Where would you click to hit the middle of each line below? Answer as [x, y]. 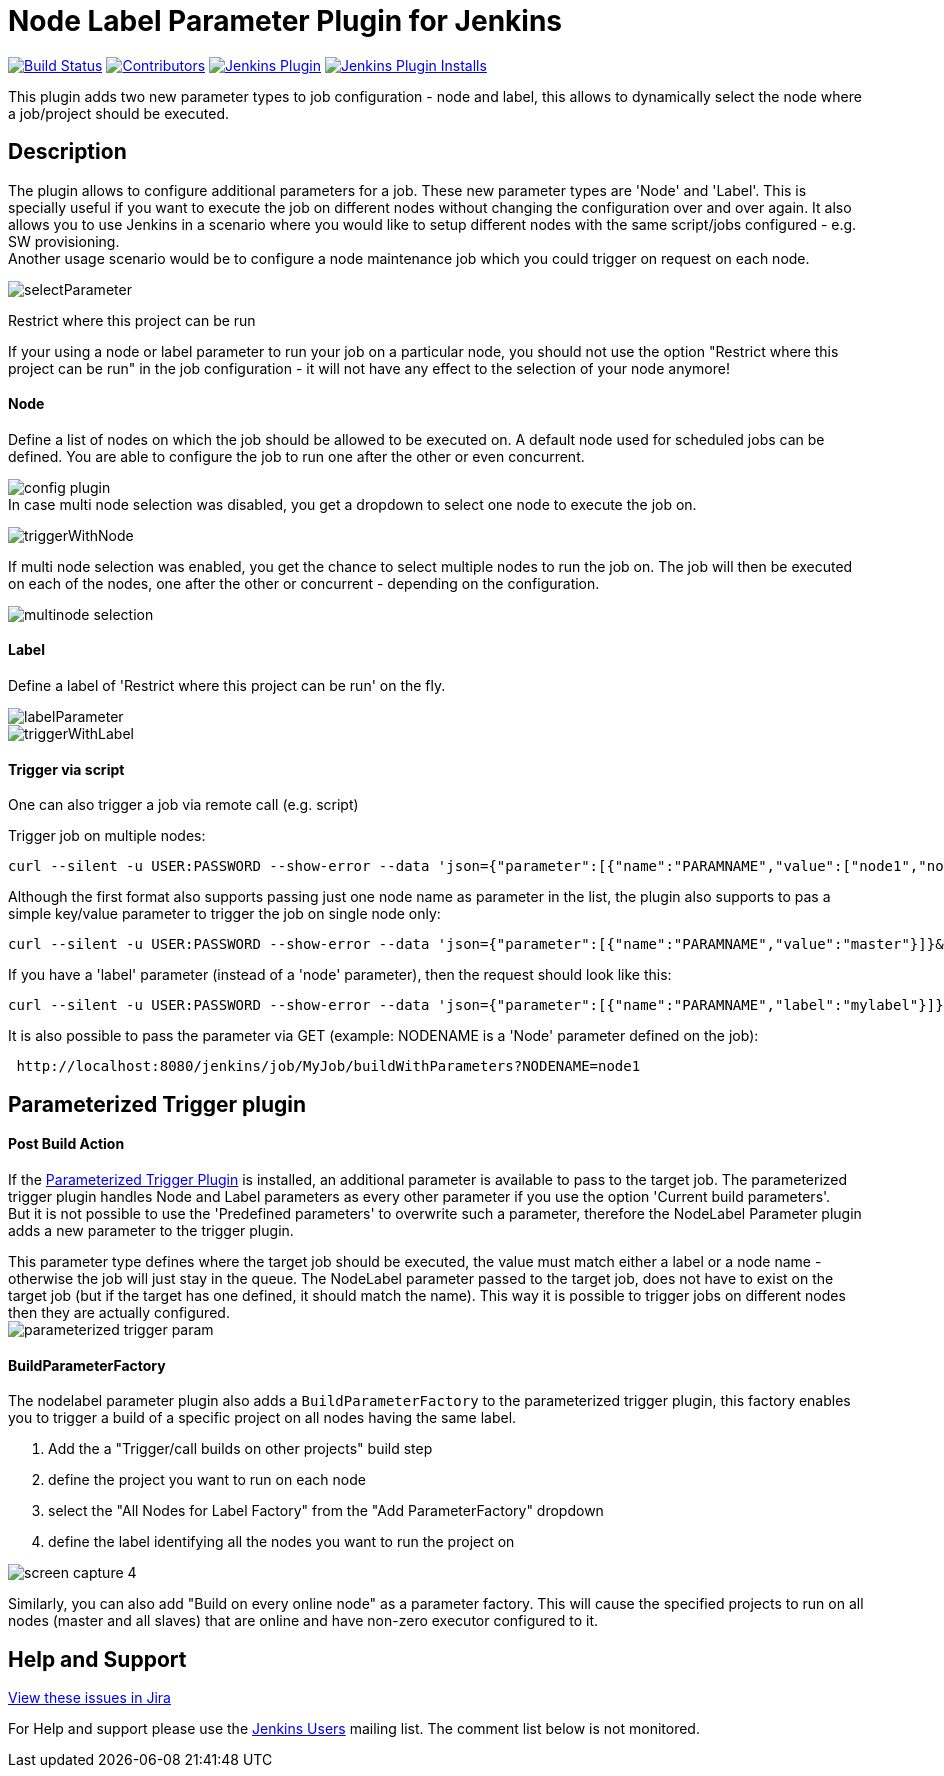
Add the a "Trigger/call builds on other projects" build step [240, 1449]
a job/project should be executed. [119, 113]
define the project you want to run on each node [207, 1480]
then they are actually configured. [119, 1312]
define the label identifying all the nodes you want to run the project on [281, 1542]
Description [67, 152]
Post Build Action [66, 1144]
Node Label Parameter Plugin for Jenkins [285, 21]
